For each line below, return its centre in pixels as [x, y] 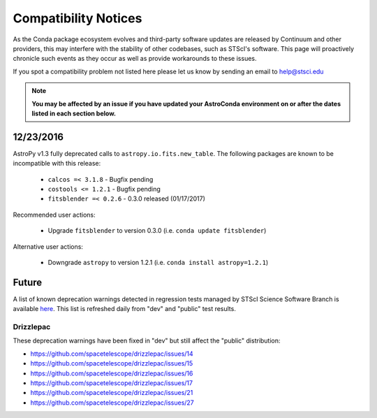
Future [28, 282]
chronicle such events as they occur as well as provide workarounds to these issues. [135, 59]
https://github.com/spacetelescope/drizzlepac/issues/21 [112, 393]
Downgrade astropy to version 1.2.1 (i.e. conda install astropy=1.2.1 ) [158, 262]
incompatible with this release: [57, 164]
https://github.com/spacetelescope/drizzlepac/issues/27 [112, 403]
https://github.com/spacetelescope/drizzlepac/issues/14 [112, 354]
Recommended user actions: [54, 215]
